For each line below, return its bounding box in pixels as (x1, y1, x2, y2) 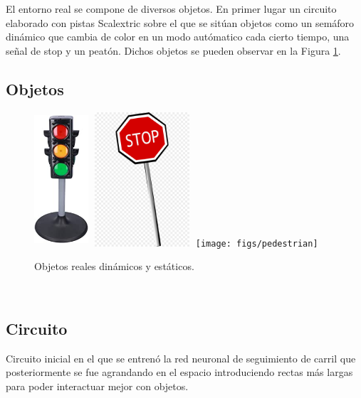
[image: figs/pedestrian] (195, 238, 318, 249)
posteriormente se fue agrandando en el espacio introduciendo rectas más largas (6, 365, 353, 380)
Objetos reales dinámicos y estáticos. (34, 259, 194, 274)
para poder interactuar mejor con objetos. (6, 378, 189, 393)
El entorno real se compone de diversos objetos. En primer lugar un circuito (6, 1, 337, 16)
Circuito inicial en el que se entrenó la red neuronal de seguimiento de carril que (6, 350, 356, 365)
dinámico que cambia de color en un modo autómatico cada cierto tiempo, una (6, 29, 350, 44)
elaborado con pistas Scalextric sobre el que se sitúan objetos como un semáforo (6, 15, 355, 30)
